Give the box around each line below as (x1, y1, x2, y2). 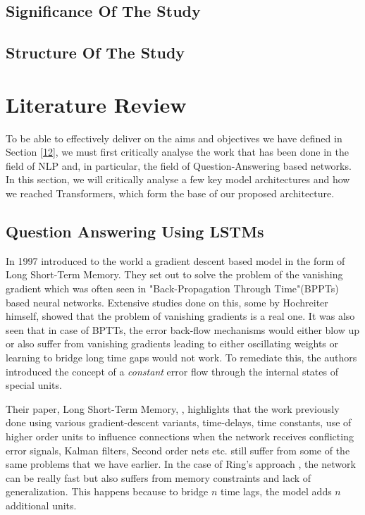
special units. (6, 378, 62, 392)
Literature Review (6, 89, 187, 118)
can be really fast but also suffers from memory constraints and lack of (6, 470, 311, 485)
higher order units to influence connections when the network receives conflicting (6, 428, 354, 443)
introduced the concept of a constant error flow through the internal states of (6, 364, 338, 378)
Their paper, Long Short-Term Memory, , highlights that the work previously (6, 401, 340, 416)
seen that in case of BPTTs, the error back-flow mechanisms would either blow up (6, 322, 360, 337)
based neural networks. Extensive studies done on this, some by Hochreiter (6, 294, 328, 309)
